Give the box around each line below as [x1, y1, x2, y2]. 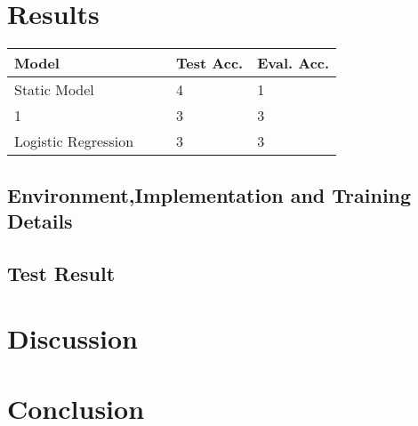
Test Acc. [176, 52, 244, 74]
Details [7, 206, 73, 234]
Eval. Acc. [257, 52, 330, 74]
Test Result [7, 259, 116, 286]
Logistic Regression [14, 131, 134, 152]
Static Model [14, 79, 94, 100]
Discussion [7, 320, 138, 357]
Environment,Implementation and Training [7, 181, 412, 208]
